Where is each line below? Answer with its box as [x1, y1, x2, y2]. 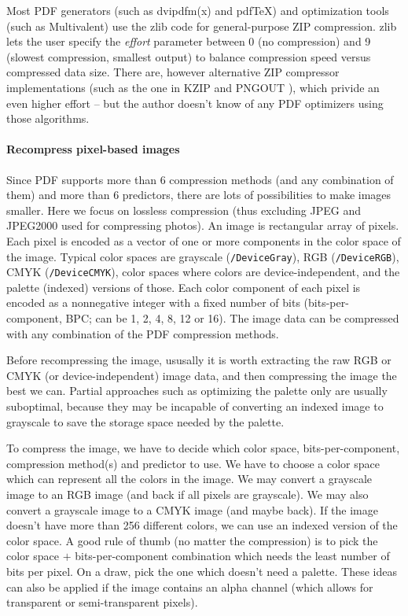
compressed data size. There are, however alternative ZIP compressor [6, 64, 340, 80]
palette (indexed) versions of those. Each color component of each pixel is [6, 278, 361, 295]
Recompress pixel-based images [6, 141, 180, 157]
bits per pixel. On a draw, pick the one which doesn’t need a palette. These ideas [6, 563, 397, 579]
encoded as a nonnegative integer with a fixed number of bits [6, 294, 300, 311]
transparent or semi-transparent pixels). [6, 594, 198, 610]
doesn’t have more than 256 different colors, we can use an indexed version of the [6, 517, 398, 533]
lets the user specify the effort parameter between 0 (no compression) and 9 [6, 33, 371, 50]
